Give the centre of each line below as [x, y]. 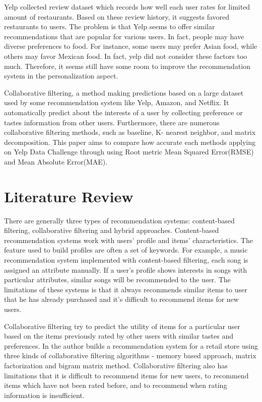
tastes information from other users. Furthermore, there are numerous [112, 122]
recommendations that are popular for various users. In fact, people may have [124, 36]
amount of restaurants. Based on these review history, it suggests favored [117, 16]
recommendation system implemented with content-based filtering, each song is [126, 260]
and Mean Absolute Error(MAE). [56, 161]
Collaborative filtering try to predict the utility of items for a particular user [122, 326]
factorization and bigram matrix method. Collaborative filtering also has [116, 365]
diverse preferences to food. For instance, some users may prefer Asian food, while [131, 46]
